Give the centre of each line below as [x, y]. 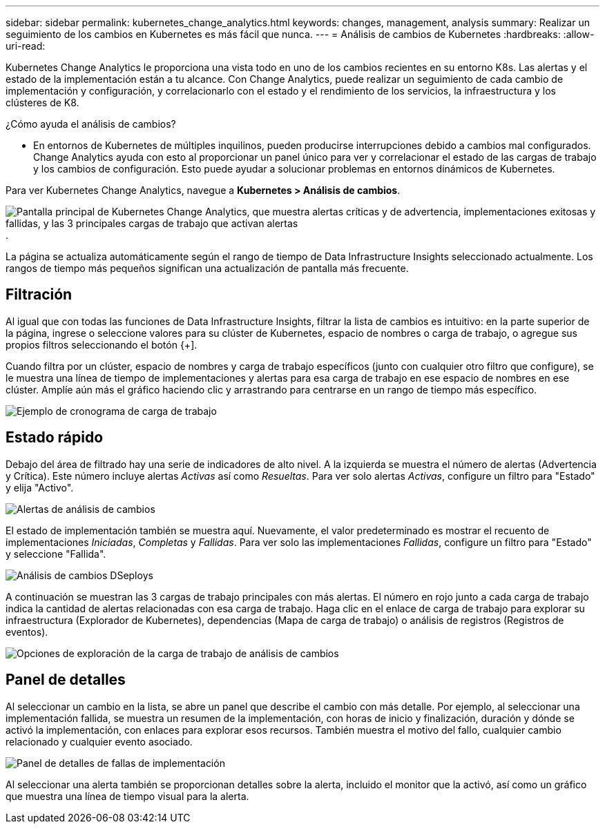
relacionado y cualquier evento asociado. [99, 741]
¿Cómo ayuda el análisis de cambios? [91, 124]
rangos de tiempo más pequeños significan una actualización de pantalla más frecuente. [207, 268]
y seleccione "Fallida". [56, 554]
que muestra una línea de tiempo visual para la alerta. [127, 796]
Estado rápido [55, 438]
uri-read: [26, 46]
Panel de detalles [66, 680]
